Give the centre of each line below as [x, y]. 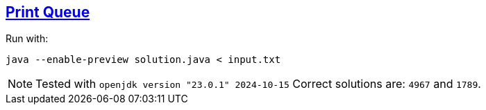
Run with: [27, 39]
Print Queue [48, 12]
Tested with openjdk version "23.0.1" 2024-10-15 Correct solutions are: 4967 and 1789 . [258, 84]
